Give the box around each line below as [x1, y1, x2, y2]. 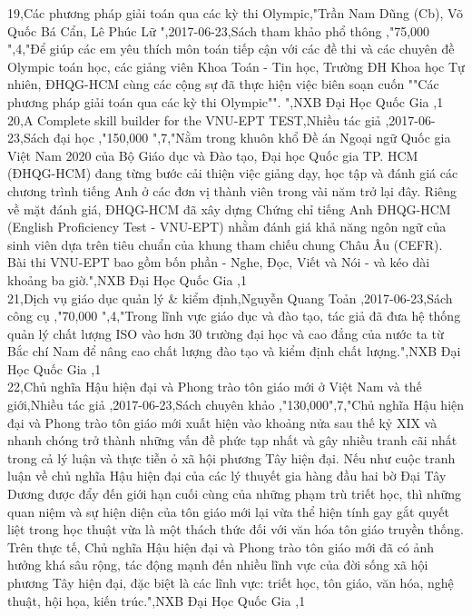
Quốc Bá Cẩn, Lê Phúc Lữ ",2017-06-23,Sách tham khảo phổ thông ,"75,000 [7, 21, 430, 40]
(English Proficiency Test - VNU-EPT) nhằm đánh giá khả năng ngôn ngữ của [7, 217, 447, 236]
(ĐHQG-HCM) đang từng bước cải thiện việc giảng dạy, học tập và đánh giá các [7, 164, 458, 183]
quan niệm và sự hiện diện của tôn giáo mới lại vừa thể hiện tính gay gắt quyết [7, 502, 449, 521]
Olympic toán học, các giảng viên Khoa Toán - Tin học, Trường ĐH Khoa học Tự [7, 56, 465, 75]
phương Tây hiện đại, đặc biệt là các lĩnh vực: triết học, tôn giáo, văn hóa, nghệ [7, 573, 454, 591]
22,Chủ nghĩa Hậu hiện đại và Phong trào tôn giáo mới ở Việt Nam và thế [7, 377, 422, 396]
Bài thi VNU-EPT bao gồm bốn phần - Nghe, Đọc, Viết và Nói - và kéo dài [7, 253, 430, 272]
